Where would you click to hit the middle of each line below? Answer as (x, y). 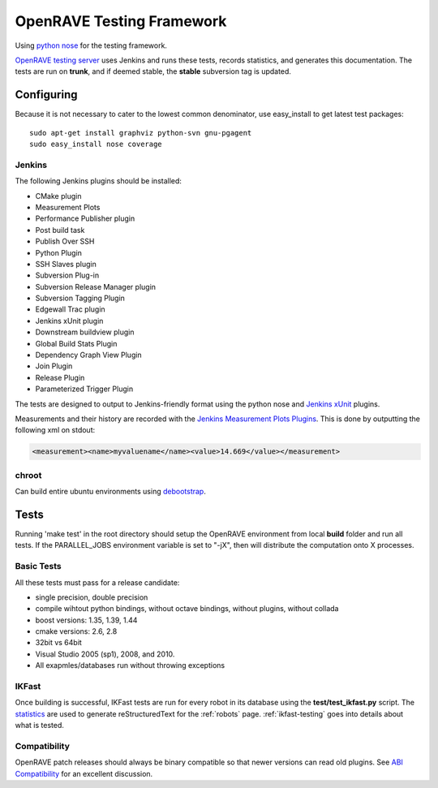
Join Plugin (54, 366)
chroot (28, 475)
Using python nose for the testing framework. (91, 45)
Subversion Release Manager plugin (96, 286)
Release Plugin (60, 377)
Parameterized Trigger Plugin (84, 389)
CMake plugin (58, 196)
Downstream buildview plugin (85, 332)
